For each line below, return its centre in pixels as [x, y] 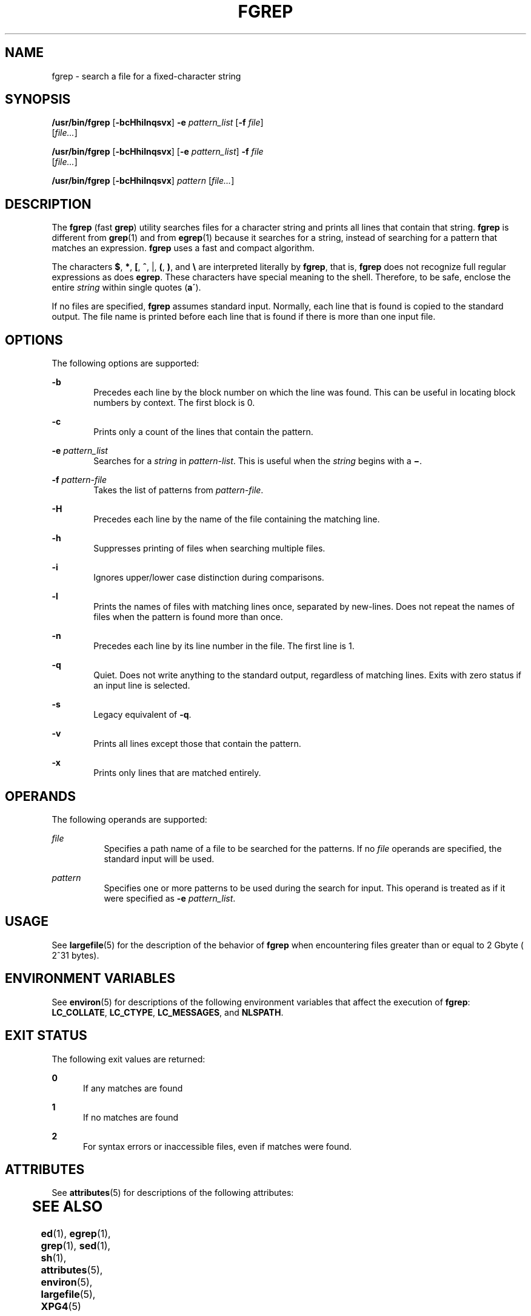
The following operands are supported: [129, 819]
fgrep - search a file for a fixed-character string [146, 76]
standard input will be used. [159, 859]
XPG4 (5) [61, 1307]
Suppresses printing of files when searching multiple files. [209, 548]
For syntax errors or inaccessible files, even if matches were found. [218, 1146]
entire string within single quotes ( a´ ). [126, 288]
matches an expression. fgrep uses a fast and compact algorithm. [183, 248]
